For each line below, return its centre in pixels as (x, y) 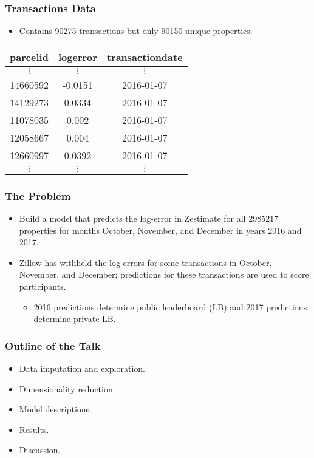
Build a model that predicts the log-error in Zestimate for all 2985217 (149, 218)
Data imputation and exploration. (82, 368)
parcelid (29, 56)
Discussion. (40, 450)
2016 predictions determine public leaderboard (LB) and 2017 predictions (170, 306)
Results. (34, 429)
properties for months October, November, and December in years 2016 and (160, 230)
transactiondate (145, 56)
